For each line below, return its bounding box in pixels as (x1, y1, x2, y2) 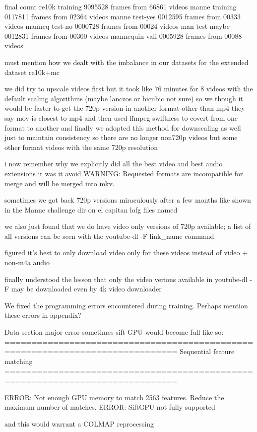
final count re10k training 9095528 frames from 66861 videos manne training (4, 1, 237, 11)
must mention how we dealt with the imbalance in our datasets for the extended (4, 57, 249, 67)
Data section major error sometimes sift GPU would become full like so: (4, 327, 224, 337)
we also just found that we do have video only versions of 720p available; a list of (4, 221, 251, 231)
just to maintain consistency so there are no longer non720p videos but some (4, 132, 238, 143)
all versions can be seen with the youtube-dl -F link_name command (4, 230, 214, 241)
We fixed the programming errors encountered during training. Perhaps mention (4, 300, 248, 310)
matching (4, 356, 33, 366)
